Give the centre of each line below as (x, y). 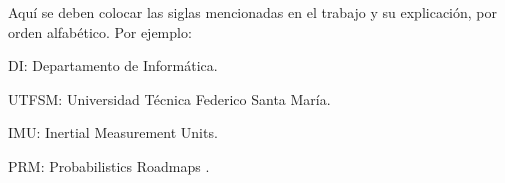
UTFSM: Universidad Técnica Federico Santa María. (169, 98)
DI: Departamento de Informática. (113, 65)
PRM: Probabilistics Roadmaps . (109, 165)
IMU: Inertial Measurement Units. (113, 132)
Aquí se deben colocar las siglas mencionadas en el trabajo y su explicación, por (253, 12)
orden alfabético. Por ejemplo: (100, 31)
